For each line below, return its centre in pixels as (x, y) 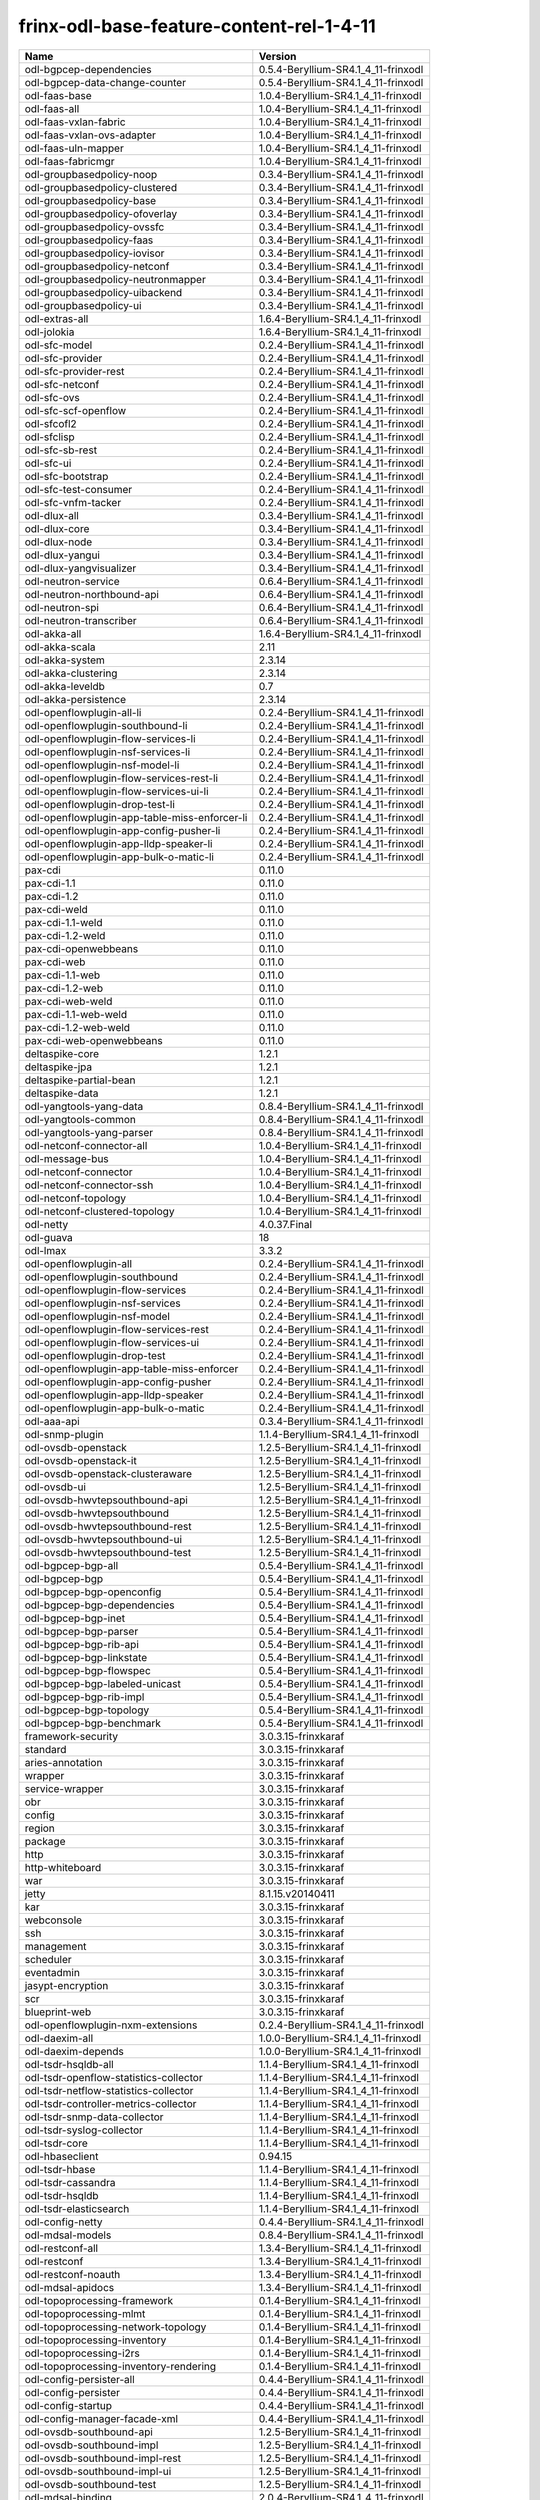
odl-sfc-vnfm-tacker (73, 502)
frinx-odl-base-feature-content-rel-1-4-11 (197, 26)
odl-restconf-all (61, 2248)
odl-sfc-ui (48, 463)
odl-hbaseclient (61, 2156)
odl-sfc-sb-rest (61, 450)
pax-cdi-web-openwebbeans (94, 1040)
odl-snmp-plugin (64, 1434)
